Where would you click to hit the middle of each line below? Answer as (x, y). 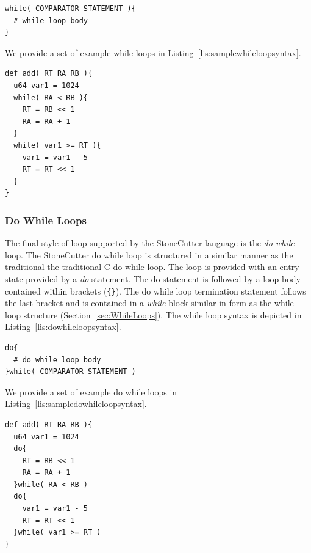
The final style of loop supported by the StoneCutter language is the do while (150, 243)
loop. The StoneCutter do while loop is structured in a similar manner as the (149, 255)
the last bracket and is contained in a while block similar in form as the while (149, 303)
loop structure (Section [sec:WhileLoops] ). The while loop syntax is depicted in (153, 314)
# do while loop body (57, 360)
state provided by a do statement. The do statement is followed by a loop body (153, 278)
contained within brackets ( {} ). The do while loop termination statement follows (155, 291)
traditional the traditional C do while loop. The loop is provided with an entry (152, 267)
